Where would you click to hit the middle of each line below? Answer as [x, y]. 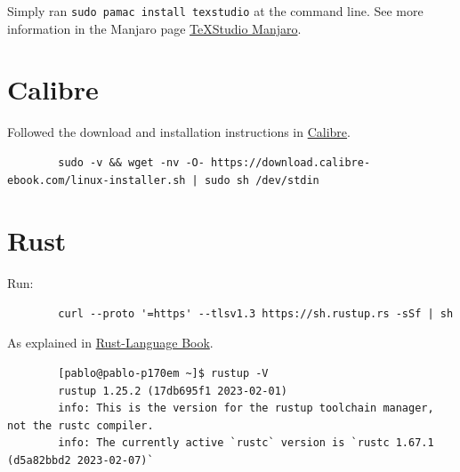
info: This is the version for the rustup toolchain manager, [246, 408]
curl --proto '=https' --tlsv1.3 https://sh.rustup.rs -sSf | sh [256, 313]
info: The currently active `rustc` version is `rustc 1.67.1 [246, 443]
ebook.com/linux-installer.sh [97, 180]
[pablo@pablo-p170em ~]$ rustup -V [163, 374]
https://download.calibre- [291, 162]
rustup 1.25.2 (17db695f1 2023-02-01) [173, 391]
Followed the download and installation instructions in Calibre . [179, 132]
